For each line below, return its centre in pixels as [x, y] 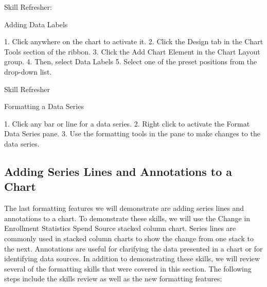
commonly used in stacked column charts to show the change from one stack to [129, 238]
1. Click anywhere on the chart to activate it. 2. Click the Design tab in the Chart [134, 41]
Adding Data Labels [36, 24]
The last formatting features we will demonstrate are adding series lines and [124, 208]
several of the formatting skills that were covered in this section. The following [128, 268]
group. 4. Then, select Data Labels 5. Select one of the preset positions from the [131, 61]
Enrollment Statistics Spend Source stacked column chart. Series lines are [120, 228]
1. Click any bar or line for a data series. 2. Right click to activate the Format [127, 123]
